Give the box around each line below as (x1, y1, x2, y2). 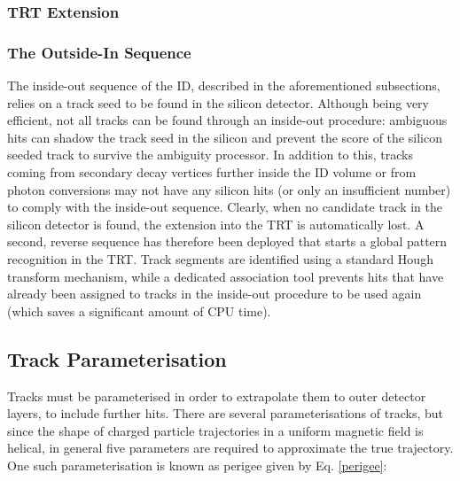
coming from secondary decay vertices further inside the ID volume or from (7, 163, 417, 182)
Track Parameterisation (7, 345, 227, 372)
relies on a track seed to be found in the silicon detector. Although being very (7, 93, 429, 112)
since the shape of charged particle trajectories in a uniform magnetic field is (7, 421, 424, 439)
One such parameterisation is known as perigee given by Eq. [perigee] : (7, 455, 387, 474)
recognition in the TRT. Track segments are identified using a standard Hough (7, 250, 433, 268)
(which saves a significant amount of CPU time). (7, 301, 271, 320)
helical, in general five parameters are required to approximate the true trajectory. (7, 438, 454, 457)
